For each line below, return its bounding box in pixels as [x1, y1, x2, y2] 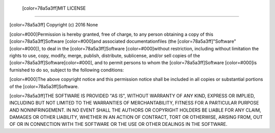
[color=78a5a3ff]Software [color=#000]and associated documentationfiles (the [9, 38, 177, 44]
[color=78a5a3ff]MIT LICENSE [22, 5, 86, 11]
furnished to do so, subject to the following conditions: [9, 67, 124, 73]
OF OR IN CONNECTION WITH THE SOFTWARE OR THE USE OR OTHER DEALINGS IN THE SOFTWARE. [9, 121, 228, 127]
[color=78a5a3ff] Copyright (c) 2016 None [9, 22, 98, 28]
